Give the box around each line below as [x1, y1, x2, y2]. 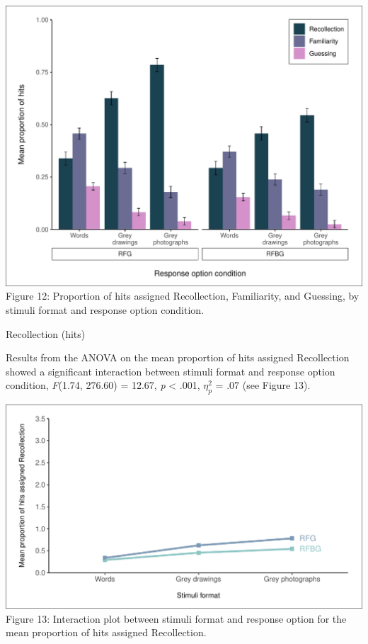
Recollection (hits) [6, 326, 86, 341]
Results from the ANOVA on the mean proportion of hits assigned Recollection [6, 350, 350, 365]
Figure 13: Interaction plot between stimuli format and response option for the [6, 611, 347, 626]
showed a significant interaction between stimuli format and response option [6, 363, 335, 378]
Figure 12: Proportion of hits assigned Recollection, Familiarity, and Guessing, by [6, 288, 360, 303]
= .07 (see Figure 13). [215, 378, 311, 392]
